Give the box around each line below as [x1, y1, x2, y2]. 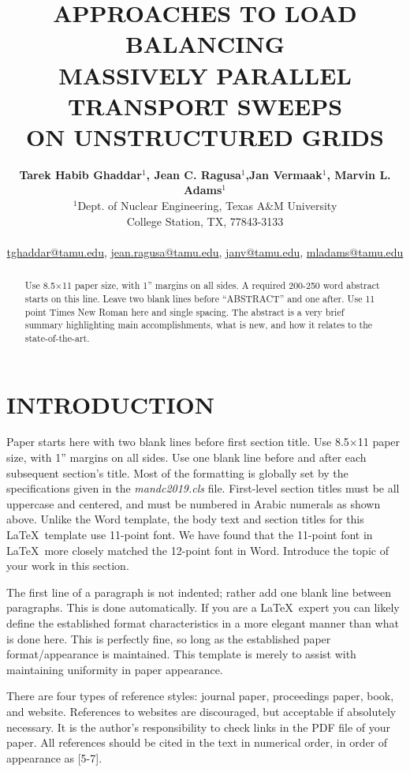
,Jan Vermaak [245, 166, 322, 182]
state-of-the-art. [24, 331, 90, 344]
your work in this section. [6, 557, 129, 574]
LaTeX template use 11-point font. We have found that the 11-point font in [6, 527, 373, 543]
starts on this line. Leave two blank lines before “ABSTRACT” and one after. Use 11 [24, 291, 375, 305]
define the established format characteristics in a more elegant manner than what [6, 614, 399, 631]
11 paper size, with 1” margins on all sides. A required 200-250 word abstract [62, 279, 380, 292]
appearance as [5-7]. [6, 749, 102, 766]
